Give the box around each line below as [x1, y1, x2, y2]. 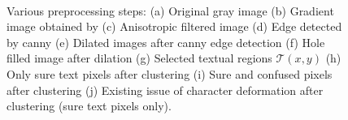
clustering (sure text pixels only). [7, 97, 172, 114]
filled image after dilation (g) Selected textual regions [7, 49, 272, 66]
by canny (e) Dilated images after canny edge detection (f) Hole [7, 33, 325, 50]
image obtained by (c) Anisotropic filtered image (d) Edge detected [7, 18, 342, 35]
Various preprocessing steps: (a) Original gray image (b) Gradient [7, 2, 334, 19]
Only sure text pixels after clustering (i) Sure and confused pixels [7, 65, 333, 82]
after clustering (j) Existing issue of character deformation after [7, 81, 324, 98]
